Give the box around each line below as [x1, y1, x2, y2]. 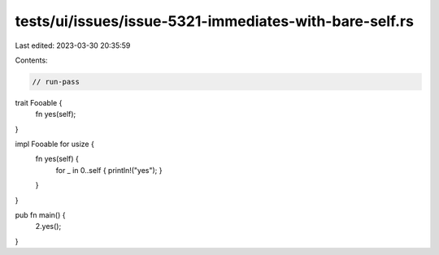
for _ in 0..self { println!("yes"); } [55, 165, 163, 175]
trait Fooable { [15, 97, 63, 107]
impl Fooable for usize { [15, 139, 95, 149]
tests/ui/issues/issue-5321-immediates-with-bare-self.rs [15, 12, 415, 30]
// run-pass [32, 77, 80, 86]
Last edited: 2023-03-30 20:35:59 [15, 41, 131, 50]
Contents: [15, 55, 48, 65]
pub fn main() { [15, 210, 66, 220]
